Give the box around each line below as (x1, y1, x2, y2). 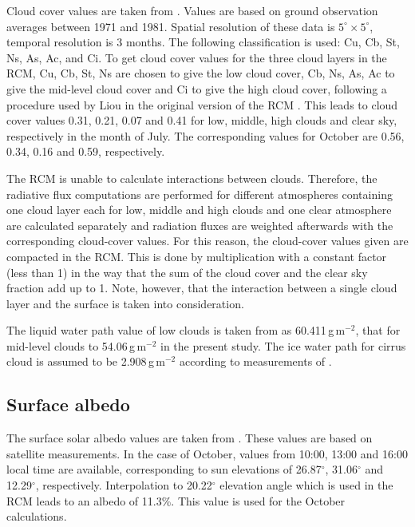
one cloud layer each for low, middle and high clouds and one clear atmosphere (6, 201, 392, 218)
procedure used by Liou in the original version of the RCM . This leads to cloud (6, 96, 398, 113)
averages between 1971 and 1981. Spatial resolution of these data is (6, 18, 335, 34)
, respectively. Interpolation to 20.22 (35, 477, 212, 493)
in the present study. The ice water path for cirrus (160, 337, 406, 354)
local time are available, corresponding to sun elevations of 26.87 (6, 461, 322, 477)
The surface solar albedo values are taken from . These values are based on (6, 430, 373, 446)
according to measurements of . (179, 353, 332, 370)
